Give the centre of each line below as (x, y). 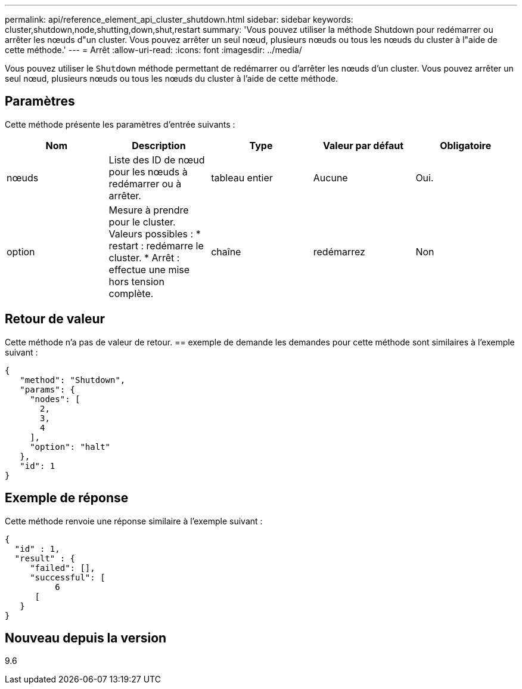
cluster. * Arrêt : (144, 257)
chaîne (226, 251)
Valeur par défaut (363, 145)
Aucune (330, 177)
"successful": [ (68, 577)
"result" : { (45, 558)
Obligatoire (466, 145)
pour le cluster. (142, 222)
